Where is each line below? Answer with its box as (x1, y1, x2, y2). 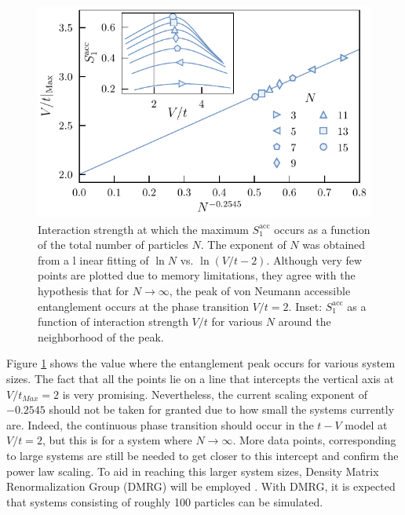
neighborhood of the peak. (38, 328, 164, 345)
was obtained (302, 236, 366, 253)
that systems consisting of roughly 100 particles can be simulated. (6, 493, 323, 510)
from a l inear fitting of (38, 251, 149, 268)
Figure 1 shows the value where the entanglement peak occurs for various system (6, 355, 396, 371)
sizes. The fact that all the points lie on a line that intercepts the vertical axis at (6, 370, 394, 386)
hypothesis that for (38, 283, 130, 299)
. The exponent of (200, 236, 286, 253)
